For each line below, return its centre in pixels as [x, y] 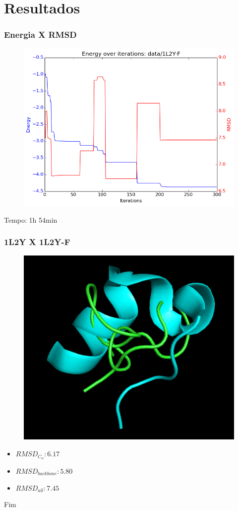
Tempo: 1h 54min [31, 219]
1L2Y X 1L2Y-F [37, 242]
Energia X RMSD [40, 35]
